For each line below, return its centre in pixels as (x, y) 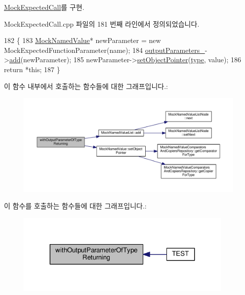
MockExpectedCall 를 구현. (44, 7)
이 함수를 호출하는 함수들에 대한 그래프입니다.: (75, 206)
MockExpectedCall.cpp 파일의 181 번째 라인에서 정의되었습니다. (102, 23)
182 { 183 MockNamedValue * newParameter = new (82, 40)
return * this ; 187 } (32, 69)
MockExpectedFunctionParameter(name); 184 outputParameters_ (104, 50)
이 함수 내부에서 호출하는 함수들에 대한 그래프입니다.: (86, 86)
